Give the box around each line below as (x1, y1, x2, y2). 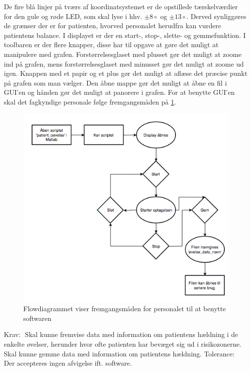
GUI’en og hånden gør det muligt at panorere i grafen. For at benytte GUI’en (4, 87, 235, 97)
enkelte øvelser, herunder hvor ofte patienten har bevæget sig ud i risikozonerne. (4, 339, 242, 349)
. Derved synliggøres (186, 11, 247, 21)
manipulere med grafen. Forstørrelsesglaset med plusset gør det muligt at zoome (4, 49, 242, 59)
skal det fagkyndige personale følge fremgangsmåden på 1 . (4, 96, 176, 106)
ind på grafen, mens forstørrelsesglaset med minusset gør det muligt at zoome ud (4, 58, 244, 69)
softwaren (23, 313, 52, 323)
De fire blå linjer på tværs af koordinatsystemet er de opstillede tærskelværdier (4, 1, 238, 11)
